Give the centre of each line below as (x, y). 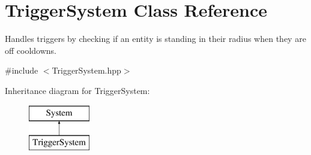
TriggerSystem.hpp (86, 70)
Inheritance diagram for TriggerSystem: (77, 90)
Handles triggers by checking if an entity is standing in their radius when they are (155, 39)
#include (22, 70)
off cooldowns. (31, 50)
